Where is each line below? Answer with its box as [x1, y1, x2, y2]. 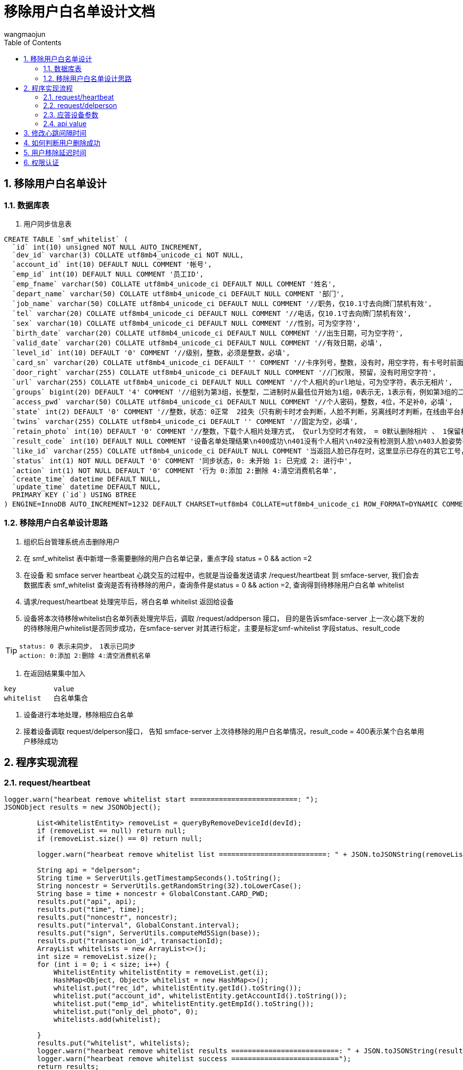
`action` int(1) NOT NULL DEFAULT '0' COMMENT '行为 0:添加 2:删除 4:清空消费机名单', [12, 466, 337, 475]
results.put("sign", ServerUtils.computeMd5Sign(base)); [37, 929, 260, 937]
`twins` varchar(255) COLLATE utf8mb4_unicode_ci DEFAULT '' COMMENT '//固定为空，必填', [12, 417, 358, 425]
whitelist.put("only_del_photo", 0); [53, 1007, 199, 1015]
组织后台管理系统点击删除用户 [24, 537, 120, 546]
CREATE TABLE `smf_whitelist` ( [4, 235, 128, 243]
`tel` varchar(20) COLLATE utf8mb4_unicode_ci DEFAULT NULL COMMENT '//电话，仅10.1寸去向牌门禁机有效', [12, 309, 412, 317]
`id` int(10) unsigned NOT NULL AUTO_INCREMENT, [12, 243, 203, 251]
